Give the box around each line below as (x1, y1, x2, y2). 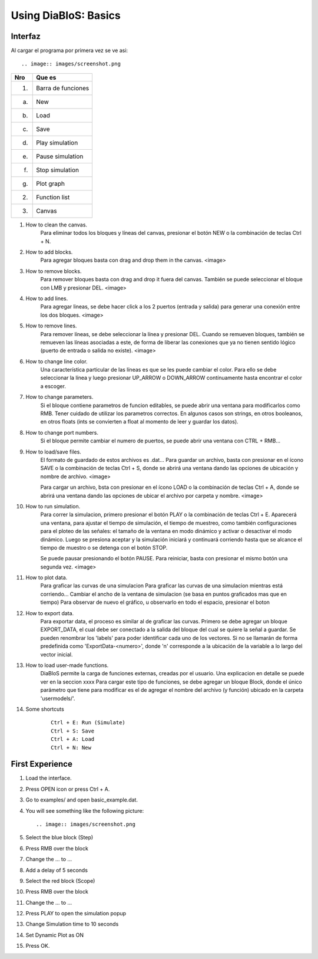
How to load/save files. (25, 448, 82, 455)
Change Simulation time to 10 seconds (25, 921, 119, 928)
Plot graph (36, 179, 65, 188)
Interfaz (11, 31, 41, 41)
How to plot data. (25, 574, 68, 581)
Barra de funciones (36, 84, 90, 92)
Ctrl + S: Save (51, 727, 95, 734)
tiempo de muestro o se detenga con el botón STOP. (40, 544, 168, 551)
